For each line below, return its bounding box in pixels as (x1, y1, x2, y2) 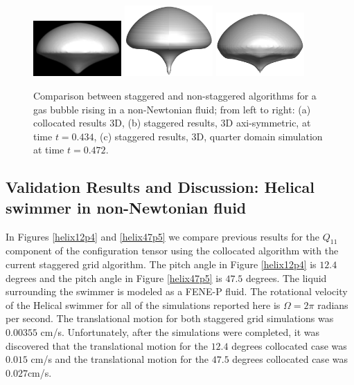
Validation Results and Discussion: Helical (6, 176, 315, 198)
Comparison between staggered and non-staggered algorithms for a (33, 88, 317, 103)
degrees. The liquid (245, 270, 327, 285)
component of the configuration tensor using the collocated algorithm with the (6, 243, 339, 258)
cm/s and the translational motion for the (30, 352, 209, 366)
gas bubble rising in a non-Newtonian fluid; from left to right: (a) (33, 102, 311, 116)
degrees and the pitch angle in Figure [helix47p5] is (6, 270, 222, 285)
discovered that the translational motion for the (6, 338, 208, 353)
